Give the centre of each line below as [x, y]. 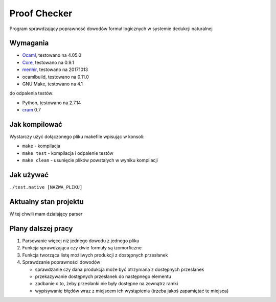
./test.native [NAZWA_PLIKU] [46, 187]
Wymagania [29, 43]
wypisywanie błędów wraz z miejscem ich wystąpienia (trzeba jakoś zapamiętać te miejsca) [132, 291]
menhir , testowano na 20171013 [55, 69]
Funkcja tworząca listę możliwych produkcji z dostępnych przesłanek [95, 255]
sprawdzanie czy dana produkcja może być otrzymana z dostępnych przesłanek [120, 269]
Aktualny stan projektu [47, 202]
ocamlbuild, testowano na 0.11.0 [55, 77]
